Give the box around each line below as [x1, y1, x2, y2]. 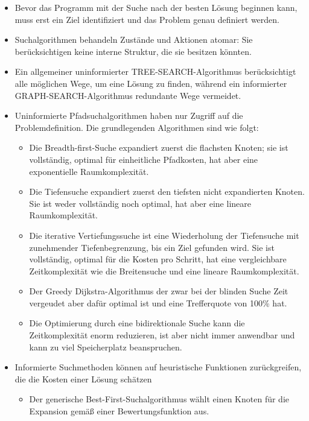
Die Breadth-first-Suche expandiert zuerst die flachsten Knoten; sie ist [29, 141, 288, 154]
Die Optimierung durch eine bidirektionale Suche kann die [29, 317, 245, 329]
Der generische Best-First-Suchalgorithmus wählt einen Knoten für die [29, 393, 290, 405]
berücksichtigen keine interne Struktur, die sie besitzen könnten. [14, 45, 252, 57]
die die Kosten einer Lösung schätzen [14, 372, 152, 385]
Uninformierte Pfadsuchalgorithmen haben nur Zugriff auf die [14, 109, 243, 122]
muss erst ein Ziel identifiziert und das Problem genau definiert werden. [14, 13, 279, 25]
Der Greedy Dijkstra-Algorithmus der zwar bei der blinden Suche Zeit [29, 285, 288, 297]
